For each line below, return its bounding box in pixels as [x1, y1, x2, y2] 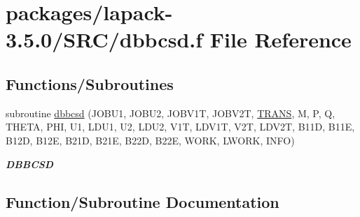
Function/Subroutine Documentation [6, 190, 279, 212]
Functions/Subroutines [6, 73, 174, 94]
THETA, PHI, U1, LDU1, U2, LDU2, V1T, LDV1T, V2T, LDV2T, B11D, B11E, [6, 119, 355, 134]
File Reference [209, 25, 352, 54]
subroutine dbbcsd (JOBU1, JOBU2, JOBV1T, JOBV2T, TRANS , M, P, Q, [6, 105, 335, 120]
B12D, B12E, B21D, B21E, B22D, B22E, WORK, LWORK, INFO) [6, 133, 295, 147]
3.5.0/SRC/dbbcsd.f [6, 25, 203, 54]
